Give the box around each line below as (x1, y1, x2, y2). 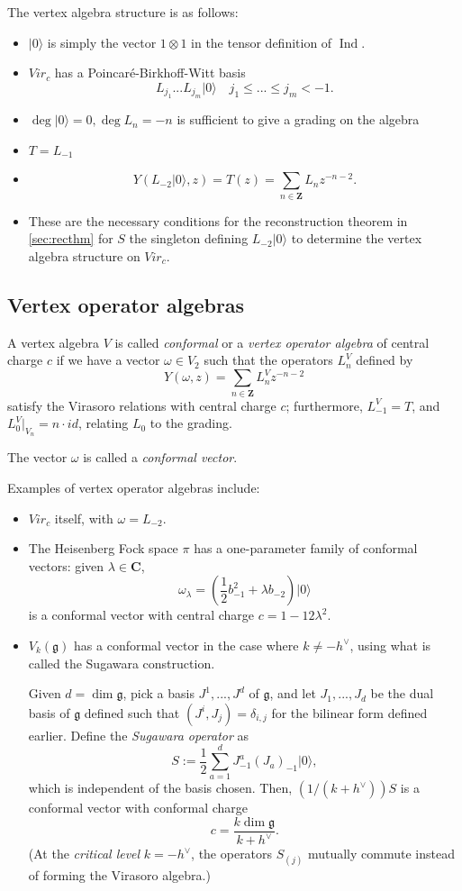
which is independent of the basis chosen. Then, (28, 778, 293, 797)
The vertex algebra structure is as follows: (7, 3, 239, 21)
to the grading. (149, 414, 232, 432)
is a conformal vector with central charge (28, 605, 255, 624)
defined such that (84, 703, 180, 722)
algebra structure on (28, 246, 140, 265)
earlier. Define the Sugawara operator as (28, 725, 249, 744)
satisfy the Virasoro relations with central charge (7, 395, 276, 414)
